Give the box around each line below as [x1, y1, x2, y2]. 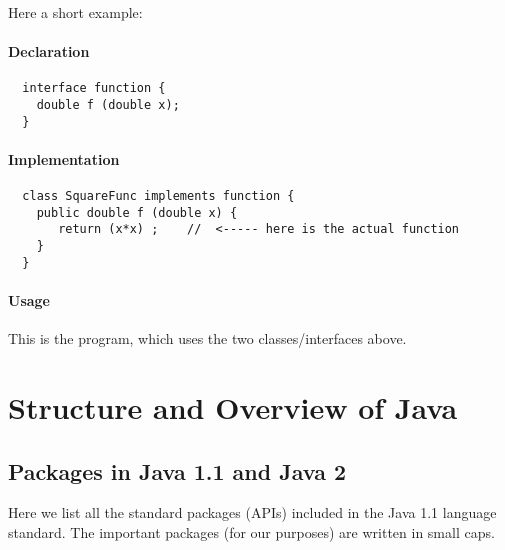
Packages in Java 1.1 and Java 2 [8, 455, 347, 486]
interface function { [22, 81, 166, 96]
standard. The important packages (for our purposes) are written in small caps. [8, 522, 495, 542]
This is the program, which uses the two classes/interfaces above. [8, 328, 407, 349]
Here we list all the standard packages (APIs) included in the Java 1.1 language [8, 502, 497, 523]
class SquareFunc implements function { [22, 189, 295, 204]
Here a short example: [8, 2, 143, 22]
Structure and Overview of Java [8, 387, 458, 428]
